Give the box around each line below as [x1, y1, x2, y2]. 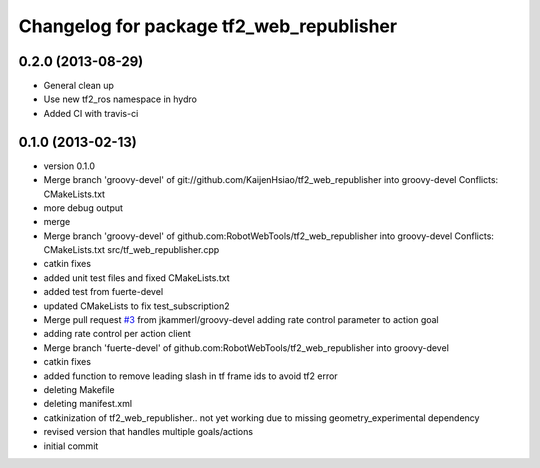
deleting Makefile [43, 384, 115, 395]
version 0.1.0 [43, 160, 95, 172]
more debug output [43, 201, 124, 214]
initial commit [43, 440, 99, 452]
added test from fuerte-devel [43, 286, 164, 298]
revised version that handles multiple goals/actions [43, 426, 254, 438]
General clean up [43, 80, 115, 92]
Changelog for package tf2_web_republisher [18, 15, 398, 37]
